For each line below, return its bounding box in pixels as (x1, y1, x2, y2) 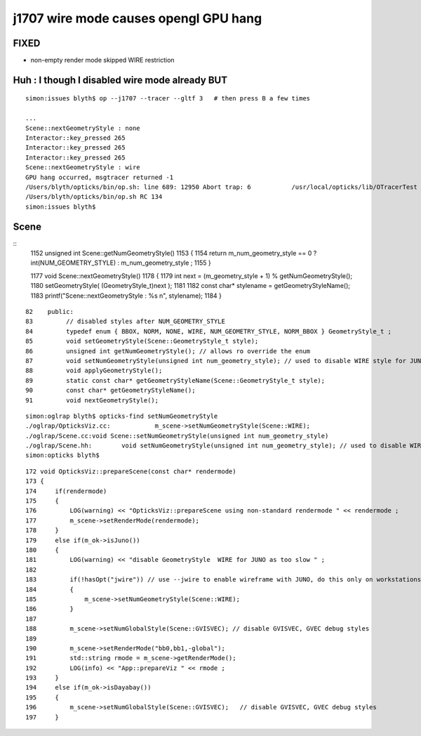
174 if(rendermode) (25, 487, 107, 495)
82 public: (25, 308, 74, 316)
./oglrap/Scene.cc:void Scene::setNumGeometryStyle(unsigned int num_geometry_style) (25, 432, 329, 440)
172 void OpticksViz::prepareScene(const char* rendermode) (25, 467, 236, 475)
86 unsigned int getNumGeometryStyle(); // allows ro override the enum (25, 347, 311, 355)
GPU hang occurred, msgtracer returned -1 (25, 173, 174, 181)
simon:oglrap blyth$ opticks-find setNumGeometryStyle (25, 412, 218, 420)
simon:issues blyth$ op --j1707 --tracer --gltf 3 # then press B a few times (25, 95, 311, 103)
